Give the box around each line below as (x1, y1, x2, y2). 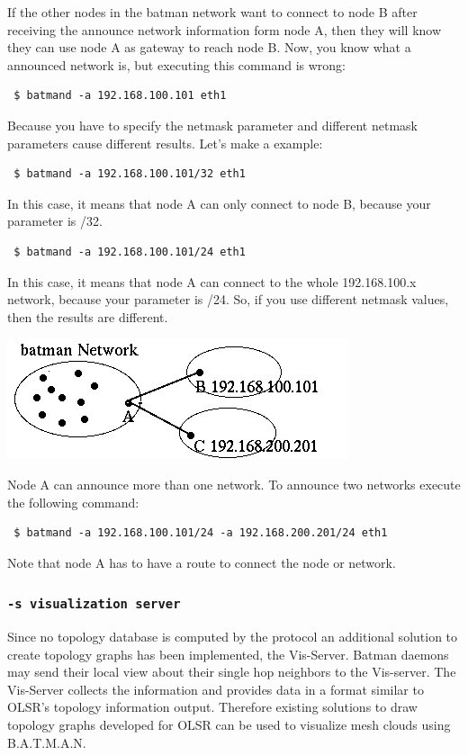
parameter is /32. (7, 211, 103, 230)
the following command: (7, 492, 139, 511)
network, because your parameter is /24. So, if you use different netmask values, (7, 290, 449, 309)
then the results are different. (7, 307, 168, 326)
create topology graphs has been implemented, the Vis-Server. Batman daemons (7, 644, 449, 663)
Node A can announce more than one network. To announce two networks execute (7, 474, 461, 493)
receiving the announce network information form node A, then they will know (7, 20, 442, 39)
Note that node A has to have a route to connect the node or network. (7, 553, 396, 571)
